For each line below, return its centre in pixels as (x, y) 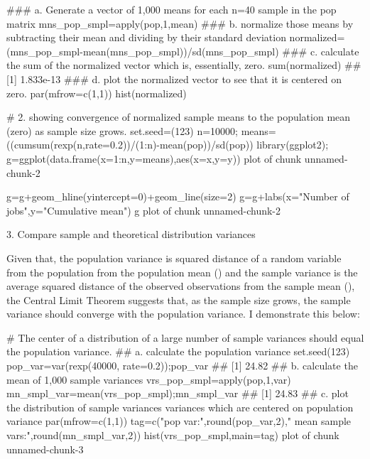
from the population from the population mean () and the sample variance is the (182, 272)
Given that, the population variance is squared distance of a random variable (174, 258)
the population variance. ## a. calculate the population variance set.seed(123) (178, 351)
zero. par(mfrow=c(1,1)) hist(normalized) (97, 93)
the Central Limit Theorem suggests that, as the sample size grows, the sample (179, 299)
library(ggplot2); (293, 145)
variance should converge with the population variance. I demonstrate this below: (183, 314)
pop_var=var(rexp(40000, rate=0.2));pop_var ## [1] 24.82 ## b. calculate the (182, 366)
